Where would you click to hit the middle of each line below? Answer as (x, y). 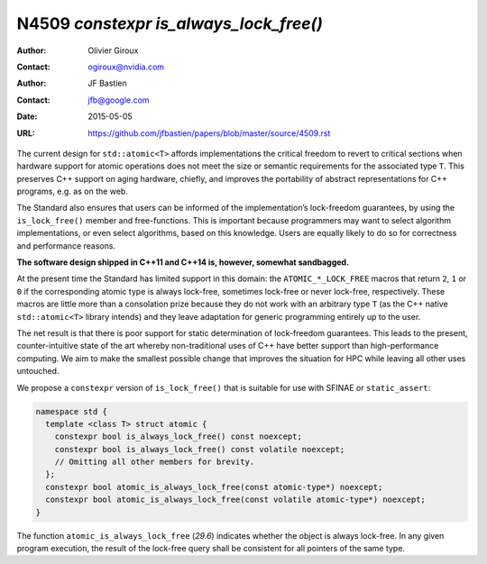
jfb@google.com (119, 100)
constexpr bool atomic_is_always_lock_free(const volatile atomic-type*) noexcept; (235, 500)
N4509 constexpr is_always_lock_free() (170, 23)
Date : (27, 116)
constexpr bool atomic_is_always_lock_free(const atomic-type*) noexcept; (214, 487)
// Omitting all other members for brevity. (155, 462)
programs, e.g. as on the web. (72, 191)
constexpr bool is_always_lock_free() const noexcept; (178, 437)
